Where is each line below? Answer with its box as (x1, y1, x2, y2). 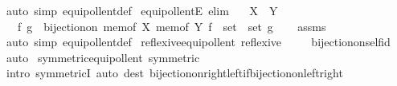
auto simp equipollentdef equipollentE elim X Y (6, 2, 278, 18)
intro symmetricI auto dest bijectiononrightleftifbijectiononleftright (6, 64, 343, 81)
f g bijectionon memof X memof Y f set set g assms (17, 18, 326, 34)
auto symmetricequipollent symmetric (6, 49, 200, 65)
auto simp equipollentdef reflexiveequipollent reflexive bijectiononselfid (6, 33, 391, 50)
